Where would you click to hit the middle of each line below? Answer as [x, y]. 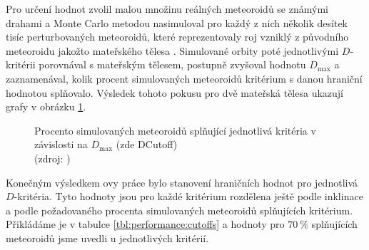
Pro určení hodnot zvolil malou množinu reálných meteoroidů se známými [167, 9]
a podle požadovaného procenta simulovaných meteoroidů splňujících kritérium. [180, 210]
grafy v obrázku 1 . [46, 106]
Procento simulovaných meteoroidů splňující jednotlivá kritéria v [175, 130]
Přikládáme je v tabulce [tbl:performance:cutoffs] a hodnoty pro [145, 224]
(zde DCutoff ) [147, 144]
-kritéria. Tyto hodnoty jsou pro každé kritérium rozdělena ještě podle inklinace [188, 196]
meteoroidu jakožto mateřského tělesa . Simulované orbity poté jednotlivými [172, 50]
